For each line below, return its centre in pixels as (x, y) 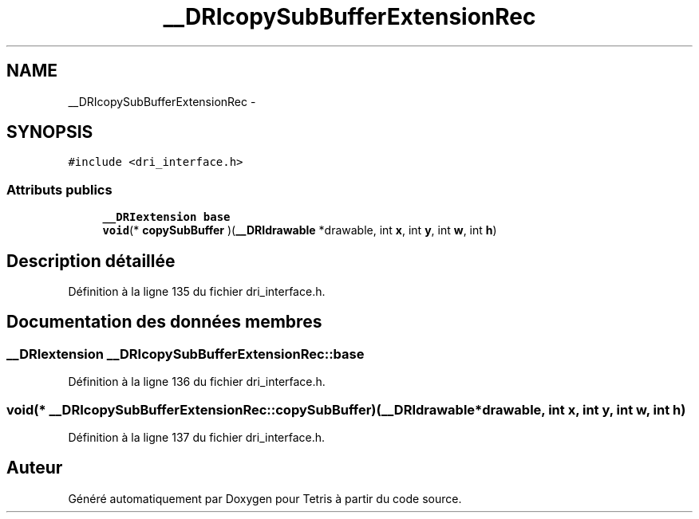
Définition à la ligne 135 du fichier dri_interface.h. (197, 292)
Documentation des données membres (164, 322)
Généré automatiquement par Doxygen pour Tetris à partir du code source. (265, 498)
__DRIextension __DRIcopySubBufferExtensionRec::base (186, 354)
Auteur (35, 468)
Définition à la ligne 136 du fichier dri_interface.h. (197, 382)
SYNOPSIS (50, 132)
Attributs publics (59, 189)
